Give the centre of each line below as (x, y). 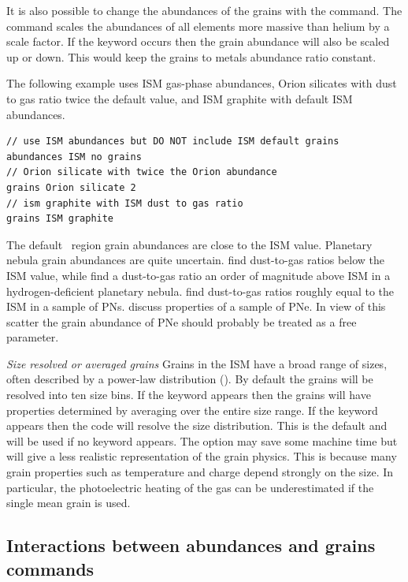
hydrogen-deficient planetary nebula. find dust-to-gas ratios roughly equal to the (200, 291)
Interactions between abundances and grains (191, 545)
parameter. (33, 337)
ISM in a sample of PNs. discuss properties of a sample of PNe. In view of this (196, 306)
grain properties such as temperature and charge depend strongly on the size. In (200, 472)
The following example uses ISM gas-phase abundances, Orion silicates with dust (202, 83)
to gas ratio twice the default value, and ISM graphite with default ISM (180, 98)
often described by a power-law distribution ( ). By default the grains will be (190, 379)
